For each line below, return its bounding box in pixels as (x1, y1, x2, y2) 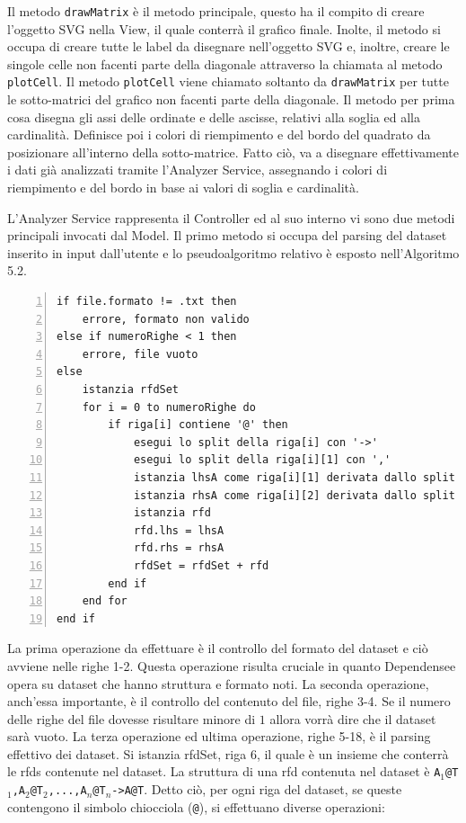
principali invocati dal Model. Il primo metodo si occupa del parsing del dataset (7, 226, 447, 245)
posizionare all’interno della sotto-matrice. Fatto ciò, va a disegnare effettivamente (7, 142, 459, 161)
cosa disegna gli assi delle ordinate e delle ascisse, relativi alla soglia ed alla (7, 107, 420, 126)
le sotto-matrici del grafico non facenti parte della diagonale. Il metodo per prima (7, 90, 455, 109)
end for (82, 595, 127, 608)
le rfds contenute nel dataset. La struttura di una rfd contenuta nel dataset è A (7, 762, 441, 781)
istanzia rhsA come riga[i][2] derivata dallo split (133, 488, 455, 502)
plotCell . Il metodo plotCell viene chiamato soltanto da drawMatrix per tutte (7, 72, 449, 91)
